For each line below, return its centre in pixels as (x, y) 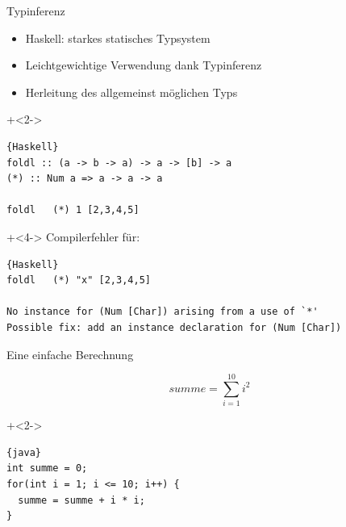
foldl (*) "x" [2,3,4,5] (79, 280)
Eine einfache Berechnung (70, 354)
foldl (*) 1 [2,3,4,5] (73, 210)
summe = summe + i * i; (81, 500)
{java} (24, 452)
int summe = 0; (47, 468)
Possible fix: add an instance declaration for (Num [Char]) (174, 327)
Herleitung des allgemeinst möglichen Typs (131, 92)
